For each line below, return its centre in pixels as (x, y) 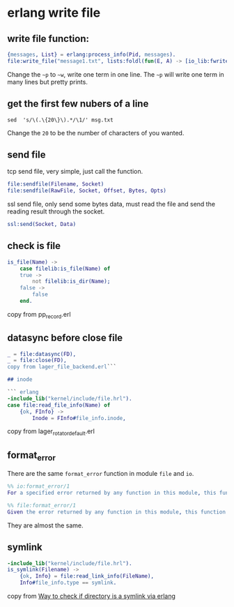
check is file (34, 246)
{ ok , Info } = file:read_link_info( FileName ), (87, 576)
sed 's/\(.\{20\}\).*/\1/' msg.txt (60, 120)
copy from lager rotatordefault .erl (51, 432)
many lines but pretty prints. (48, 82)
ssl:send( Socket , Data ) (42, 225)
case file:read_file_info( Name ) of (59, 405)
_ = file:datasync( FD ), (42, 354)
